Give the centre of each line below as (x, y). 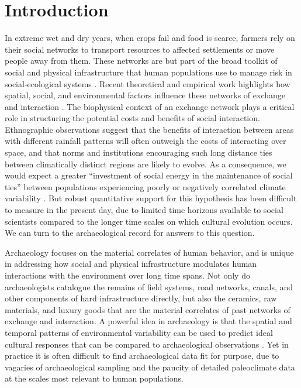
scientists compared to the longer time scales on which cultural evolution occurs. (149, 221)
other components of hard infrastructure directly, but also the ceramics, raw (141, 298)
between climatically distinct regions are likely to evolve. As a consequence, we (146, 164)
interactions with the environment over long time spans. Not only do (127, 275)
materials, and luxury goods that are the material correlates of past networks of (148, 309)
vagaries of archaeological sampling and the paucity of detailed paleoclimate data (150, 367)
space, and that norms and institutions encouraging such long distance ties (139, 152)
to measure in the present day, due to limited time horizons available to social (144, 210)
